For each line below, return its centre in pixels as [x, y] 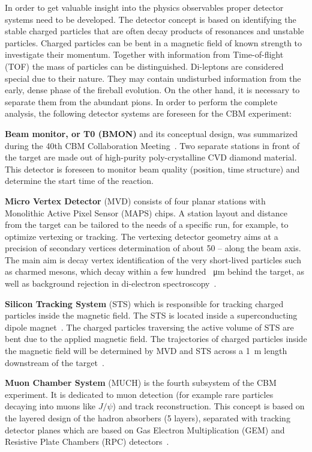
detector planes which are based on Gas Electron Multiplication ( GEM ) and [145, 429]
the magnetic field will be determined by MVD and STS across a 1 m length [146, 351]
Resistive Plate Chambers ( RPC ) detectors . [87, 441]
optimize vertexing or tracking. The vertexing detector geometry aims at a [142, 236]
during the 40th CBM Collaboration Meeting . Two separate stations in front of [152, 145]
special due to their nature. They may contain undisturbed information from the [153, 78]
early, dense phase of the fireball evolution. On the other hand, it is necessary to [152, 90]
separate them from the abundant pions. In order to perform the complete [141, 101]
